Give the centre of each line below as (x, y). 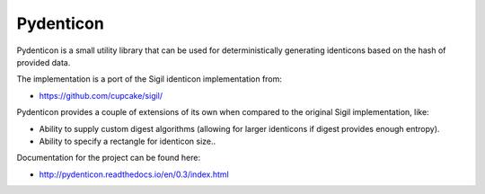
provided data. (44, 62)
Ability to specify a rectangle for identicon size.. (128, 141)
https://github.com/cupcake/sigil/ (101, 95)
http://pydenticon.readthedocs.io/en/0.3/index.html (134, 174)
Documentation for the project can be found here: (109, 158)
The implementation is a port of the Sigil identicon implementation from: (150, 79)
